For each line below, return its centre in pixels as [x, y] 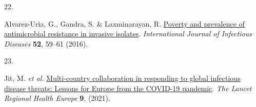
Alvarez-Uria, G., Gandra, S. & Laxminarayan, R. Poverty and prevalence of [124, 23]
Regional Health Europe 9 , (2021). [57, 98]
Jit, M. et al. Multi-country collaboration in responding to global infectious [122, 78]
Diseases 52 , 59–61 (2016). [46, 43]
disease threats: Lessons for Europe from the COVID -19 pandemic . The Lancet [128, 88]
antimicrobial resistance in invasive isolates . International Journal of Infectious [128, 34]
